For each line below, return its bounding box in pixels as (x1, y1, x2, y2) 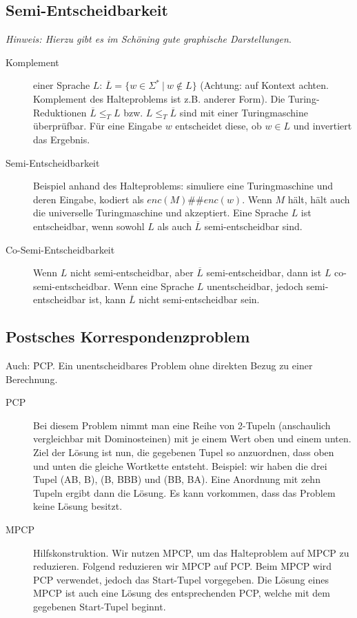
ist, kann (89, 292, 126, 307)
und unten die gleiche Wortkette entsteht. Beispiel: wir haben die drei (33, 458, 327, 473)
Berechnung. (6, 371, 58, 386)
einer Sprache (33, 78, 90, 92)
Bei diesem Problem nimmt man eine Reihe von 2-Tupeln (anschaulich (33, 418, 331, 432)
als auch (157, 218, 192, 233)
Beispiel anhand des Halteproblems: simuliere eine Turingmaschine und (33, 178, 334, 193)
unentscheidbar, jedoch (207, 278, 303, 293)
